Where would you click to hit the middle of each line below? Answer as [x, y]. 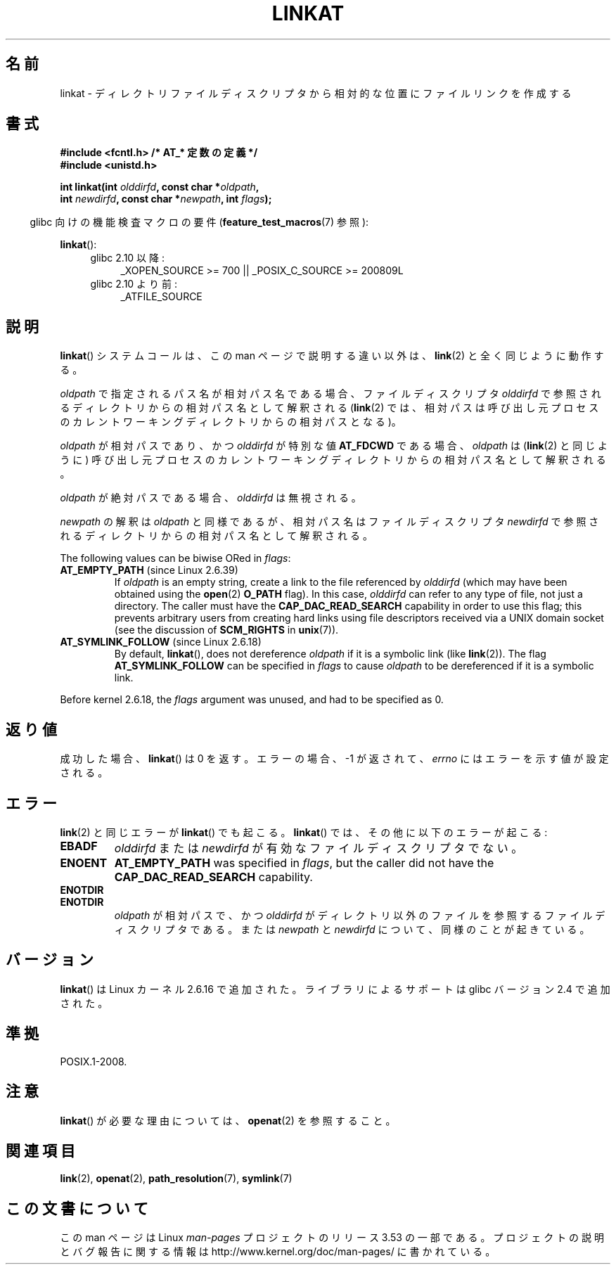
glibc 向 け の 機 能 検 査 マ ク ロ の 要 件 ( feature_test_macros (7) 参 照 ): [199, 222]
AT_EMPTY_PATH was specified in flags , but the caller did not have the [304, 862]
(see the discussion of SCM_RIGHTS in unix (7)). [226, 630]
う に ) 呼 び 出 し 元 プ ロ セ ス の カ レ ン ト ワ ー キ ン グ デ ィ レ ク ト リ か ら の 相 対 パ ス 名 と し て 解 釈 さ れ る [333, 460]
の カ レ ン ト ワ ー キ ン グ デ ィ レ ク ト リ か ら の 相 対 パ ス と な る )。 [231, 422]
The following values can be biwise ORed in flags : [175, 558]
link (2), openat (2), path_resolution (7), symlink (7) [176, 1179]
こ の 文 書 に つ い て [77, 1208]
